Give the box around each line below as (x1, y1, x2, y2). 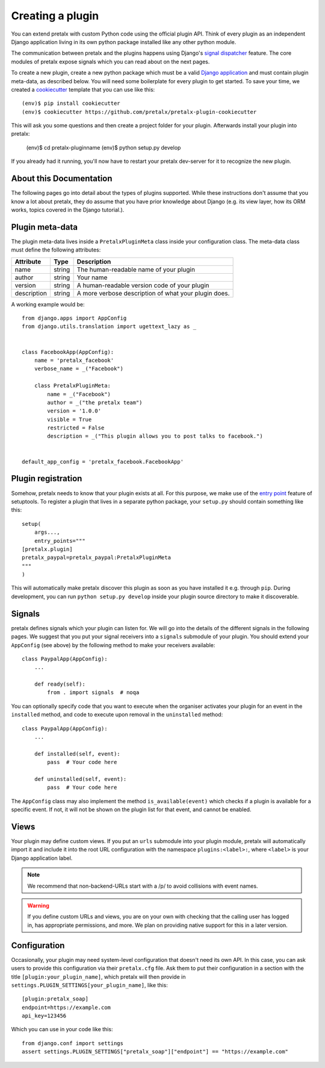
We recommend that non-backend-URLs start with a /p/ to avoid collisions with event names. (27, 882, 258, 889)
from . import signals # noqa (47, 689, 140, 696)
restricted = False (47, 425, 105, 431)
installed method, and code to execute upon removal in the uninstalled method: (11, 711, 223, 718)
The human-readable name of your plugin (76, 265, 196, 274)
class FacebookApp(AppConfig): (22, 349, 114, 355)
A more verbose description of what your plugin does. (76, 289, 230, 297)
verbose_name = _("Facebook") (34, 365, 123, 372)
